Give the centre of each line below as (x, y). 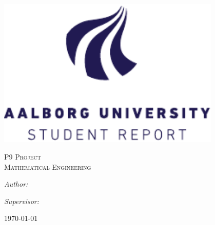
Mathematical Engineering (48, 166)
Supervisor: (22, 201)
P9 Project (23, 157)
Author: (16, 184)
